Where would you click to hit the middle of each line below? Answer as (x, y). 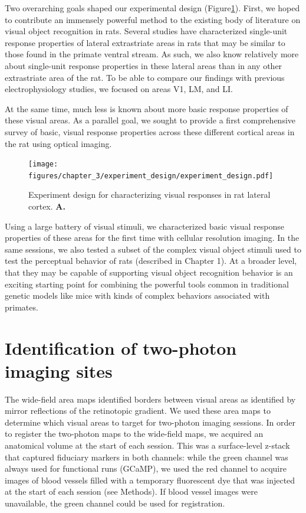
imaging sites (59, 370)
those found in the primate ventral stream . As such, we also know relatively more (152, 54)
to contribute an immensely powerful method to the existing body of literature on (153, 19)
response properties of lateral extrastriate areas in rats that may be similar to (145, 42)
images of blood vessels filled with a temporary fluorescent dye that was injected (150, 480)
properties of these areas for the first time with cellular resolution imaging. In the (152, 238)
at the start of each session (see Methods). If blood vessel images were (131, 491)
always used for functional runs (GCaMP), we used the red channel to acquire (146, 468)
